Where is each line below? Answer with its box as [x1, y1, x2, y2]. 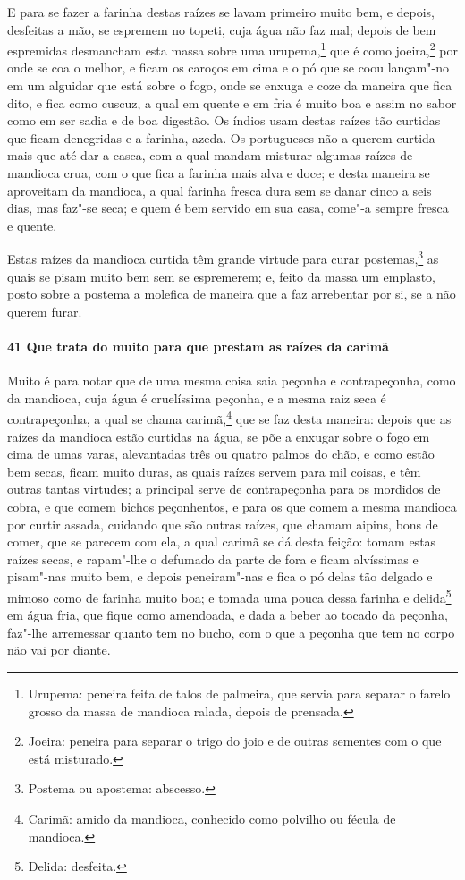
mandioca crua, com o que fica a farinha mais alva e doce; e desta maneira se [7, 164, 430, 182]
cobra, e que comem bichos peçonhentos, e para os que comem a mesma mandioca [7, 497, 457, 516]
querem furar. [7, 301, 82, 320]
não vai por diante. [7, 640, 111, 659]
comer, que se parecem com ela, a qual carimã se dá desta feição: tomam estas [7, 532, 436, 551]
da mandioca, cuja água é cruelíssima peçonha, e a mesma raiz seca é [7, 388, 386, 407]
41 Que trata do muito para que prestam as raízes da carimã [7, 337, 389, 355]
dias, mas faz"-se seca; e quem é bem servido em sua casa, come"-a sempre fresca [7, 199, 449, 217]
